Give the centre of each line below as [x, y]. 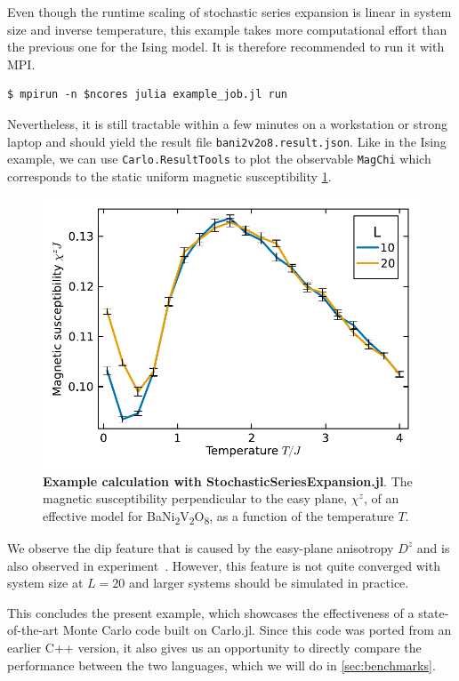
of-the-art [33, 630]
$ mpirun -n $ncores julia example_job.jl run [147, 95]
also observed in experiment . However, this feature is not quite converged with [224, 565]
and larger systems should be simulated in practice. [269, 583]
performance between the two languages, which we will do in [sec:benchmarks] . [221, 665]
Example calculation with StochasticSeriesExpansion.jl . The [228, 481]
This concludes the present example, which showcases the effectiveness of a [211, 612]
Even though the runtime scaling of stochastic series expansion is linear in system [229, 12]
